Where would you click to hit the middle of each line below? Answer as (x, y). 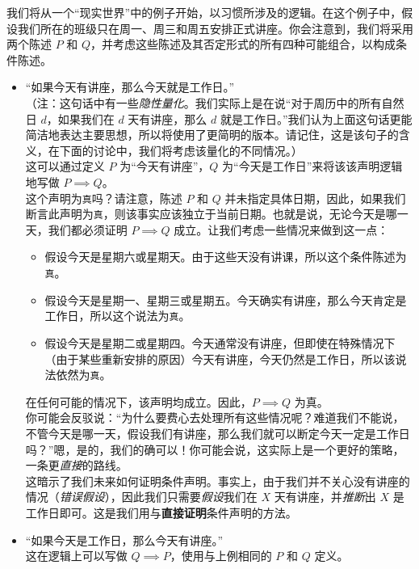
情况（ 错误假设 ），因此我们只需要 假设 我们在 (141, 497)
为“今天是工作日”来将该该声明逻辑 (312, 166)
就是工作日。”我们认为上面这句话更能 (316, 118)
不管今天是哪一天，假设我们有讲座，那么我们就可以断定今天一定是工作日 (218, 433)
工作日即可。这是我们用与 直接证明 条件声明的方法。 (161, 512)
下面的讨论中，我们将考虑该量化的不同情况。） (181, 150)
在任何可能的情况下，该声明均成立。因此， (138, 401)
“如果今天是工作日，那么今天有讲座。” (124, 539)
